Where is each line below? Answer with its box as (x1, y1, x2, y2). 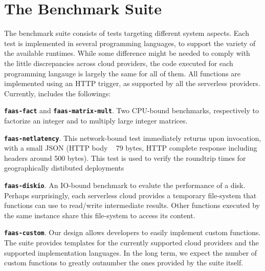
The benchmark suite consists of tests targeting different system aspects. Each (4, 28, 249, 38)
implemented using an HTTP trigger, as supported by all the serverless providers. (4, 78, 260, 89)
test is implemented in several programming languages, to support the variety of (4, 37, 256, 48)
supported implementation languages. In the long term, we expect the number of (4, 247, 257, 258)
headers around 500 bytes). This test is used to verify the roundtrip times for (4, 152, 246, 163)
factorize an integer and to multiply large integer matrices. (4, 115, 188, 126)
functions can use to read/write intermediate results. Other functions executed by (4, 200, 260, 211)
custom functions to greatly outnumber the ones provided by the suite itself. (4, 257, 244, 268)
